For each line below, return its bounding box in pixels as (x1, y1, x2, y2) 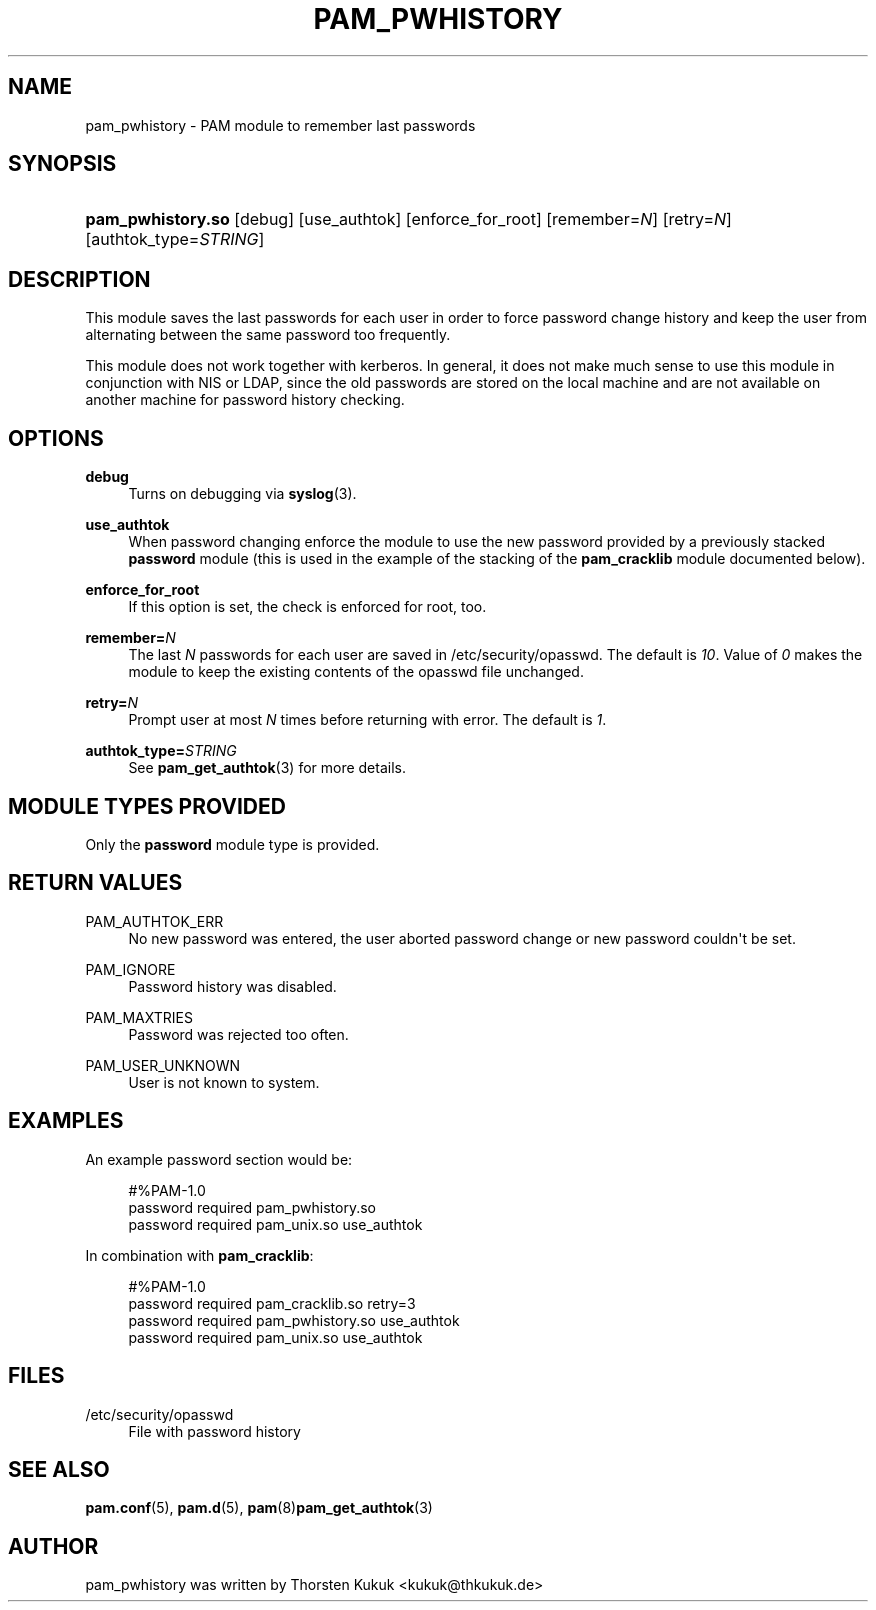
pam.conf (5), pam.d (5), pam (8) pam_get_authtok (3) (85, 1499, 433, 1517)
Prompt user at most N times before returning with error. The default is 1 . (128, 711, 607, 729)
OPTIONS (8, 425, 104, 451)
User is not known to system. (128, 1073, 320, 1091)
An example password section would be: (85, 1150, 353, 1168)
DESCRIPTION (8, 266, 151, 292)
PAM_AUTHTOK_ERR (85, 912, 224, 930)
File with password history (128, 1422, 301, 1440)
